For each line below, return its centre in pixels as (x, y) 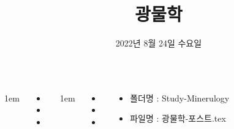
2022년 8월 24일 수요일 (159, 43)
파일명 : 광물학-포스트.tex (178, 118)
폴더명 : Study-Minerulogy (180, 98)
